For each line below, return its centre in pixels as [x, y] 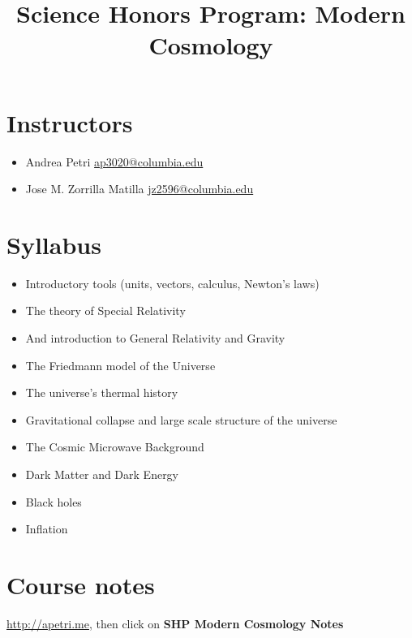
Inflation [47, 529]
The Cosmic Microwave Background [115, 447]
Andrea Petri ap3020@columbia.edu [114, 161]
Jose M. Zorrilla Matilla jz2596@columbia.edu [139, 189]
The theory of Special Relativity [105, 310]
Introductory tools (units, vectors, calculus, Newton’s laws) [172, 283]
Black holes [54, 501]
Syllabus [54, 244]
